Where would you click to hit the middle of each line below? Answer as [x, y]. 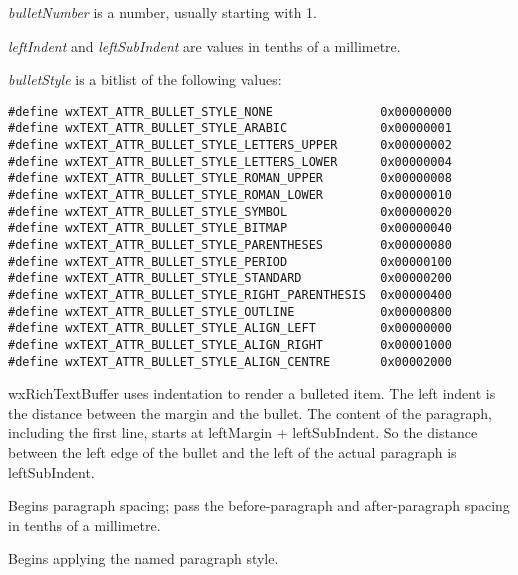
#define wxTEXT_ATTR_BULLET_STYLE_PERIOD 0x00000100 [230, 261]
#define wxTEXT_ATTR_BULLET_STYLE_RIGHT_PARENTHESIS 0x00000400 [230, 295]
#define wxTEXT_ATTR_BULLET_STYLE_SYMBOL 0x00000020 [230, 211]
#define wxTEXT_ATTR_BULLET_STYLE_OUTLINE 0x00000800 [230, 311]
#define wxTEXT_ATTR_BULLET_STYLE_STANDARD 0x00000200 [230, 278]
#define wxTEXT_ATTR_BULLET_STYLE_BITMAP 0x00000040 [230, 228]
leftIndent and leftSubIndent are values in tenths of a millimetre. [204, 45]
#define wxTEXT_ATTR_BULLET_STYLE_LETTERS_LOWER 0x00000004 [230, 161]
